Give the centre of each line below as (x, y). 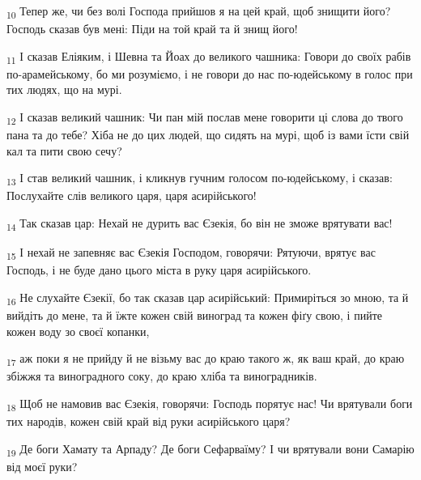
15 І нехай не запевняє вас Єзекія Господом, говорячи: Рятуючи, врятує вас (191, 253)
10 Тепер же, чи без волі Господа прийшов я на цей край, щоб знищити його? (199, 12)
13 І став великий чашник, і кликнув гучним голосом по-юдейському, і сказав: (200, 179)
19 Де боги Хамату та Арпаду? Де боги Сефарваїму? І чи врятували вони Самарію (210, 449)
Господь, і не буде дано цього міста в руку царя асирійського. (159, 270)
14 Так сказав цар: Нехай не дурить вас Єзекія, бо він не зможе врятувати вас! (200, 224)
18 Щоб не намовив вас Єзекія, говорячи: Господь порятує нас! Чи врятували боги (210, 404)
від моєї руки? (42, 466)
